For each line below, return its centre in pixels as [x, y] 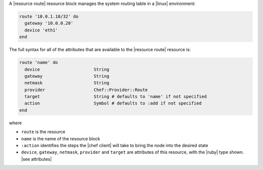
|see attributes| [37, 159]
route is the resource [43, 132]
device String [67, 69]
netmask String [67, 83]
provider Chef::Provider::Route [86, 90]
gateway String [67, 76]
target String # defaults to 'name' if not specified [116, 97]
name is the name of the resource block [61, 138]
